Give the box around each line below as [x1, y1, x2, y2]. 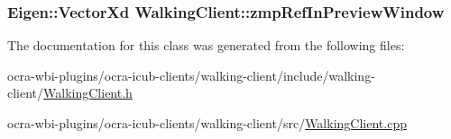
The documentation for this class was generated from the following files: [7, 36, 405, 55]
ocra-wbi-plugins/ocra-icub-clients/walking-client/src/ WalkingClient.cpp [7, 114, 407, 132]
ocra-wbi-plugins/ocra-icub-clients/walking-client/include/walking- [7, 65, 375, 84]
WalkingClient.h [43, 83, 133, 102]
